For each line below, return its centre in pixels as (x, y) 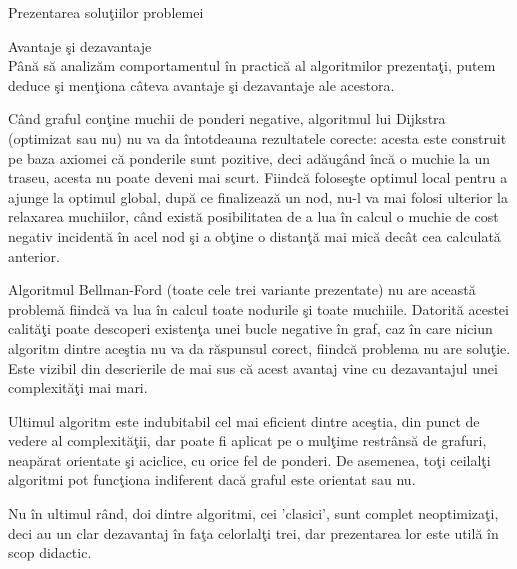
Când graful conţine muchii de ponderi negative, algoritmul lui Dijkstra (227, 118)
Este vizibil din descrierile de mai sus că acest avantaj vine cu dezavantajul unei (253, 367)
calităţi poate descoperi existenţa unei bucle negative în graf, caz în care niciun (250, 328)
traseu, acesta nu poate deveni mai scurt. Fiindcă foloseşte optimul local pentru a (258, 177)
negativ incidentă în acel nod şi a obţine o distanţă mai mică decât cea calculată (254, 235)
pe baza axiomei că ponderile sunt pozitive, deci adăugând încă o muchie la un (249, 157)
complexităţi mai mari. (78, 387)
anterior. (34, 255)
